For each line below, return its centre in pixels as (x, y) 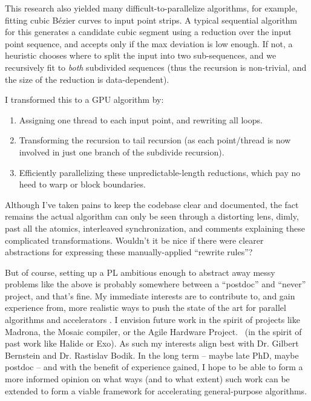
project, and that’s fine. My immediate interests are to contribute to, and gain (150, 295)
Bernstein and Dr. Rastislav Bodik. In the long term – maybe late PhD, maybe (152, 355)
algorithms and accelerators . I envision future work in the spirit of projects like (152, 320)
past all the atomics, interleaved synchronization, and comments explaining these (155, 228)
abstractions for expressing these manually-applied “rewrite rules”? (129, 252)
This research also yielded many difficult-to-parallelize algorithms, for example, (151, 8)
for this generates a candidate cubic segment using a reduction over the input (148, 32)
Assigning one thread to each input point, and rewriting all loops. (141, 119)
